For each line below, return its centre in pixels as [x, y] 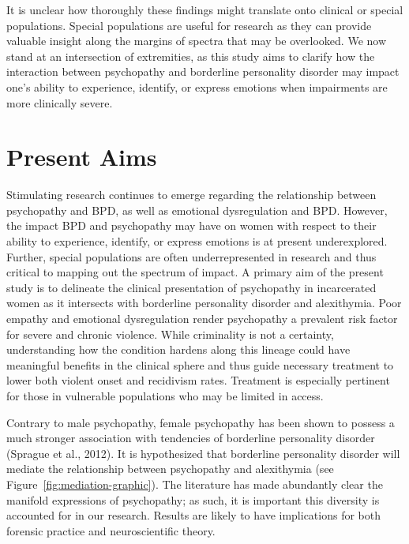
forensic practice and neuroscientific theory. [111, 530]
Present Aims [82, 157]
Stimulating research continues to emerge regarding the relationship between [191, 195]
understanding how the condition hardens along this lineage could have [178, 349]
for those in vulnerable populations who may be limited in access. [165, 396]
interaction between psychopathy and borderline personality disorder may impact [203, 71]
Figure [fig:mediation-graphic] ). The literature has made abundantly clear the [195, 484]
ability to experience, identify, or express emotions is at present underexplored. [197, 241]
